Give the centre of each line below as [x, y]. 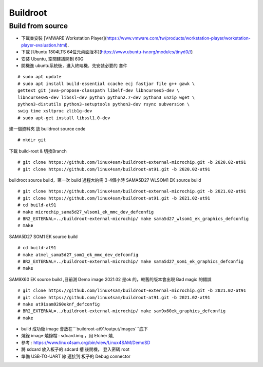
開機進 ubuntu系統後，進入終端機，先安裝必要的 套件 [74, 65]
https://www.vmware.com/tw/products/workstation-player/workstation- [178, 38]
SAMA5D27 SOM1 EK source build [43, 237]
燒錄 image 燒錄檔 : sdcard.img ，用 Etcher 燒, [68, 336]
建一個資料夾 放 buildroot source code [47, 129]
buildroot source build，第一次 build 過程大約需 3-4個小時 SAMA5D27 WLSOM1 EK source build [105, 180]
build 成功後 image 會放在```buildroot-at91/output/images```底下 [85, 329]
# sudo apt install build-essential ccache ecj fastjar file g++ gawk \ [106, 84]
